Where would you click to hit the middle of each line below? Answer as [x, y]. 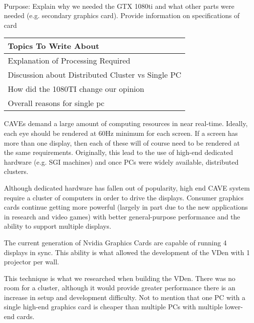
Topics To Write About [54, 46]
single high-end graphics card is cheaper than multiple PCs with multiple [113, 307]
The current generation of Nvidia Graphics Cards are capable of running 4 [115, 242]
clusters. [16, 171]
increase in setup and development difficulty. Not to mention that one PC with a [125, 297]
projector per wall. [32, 262]
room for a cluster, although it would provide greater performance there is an [120, 288]
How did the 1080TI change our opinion [76, 89]
